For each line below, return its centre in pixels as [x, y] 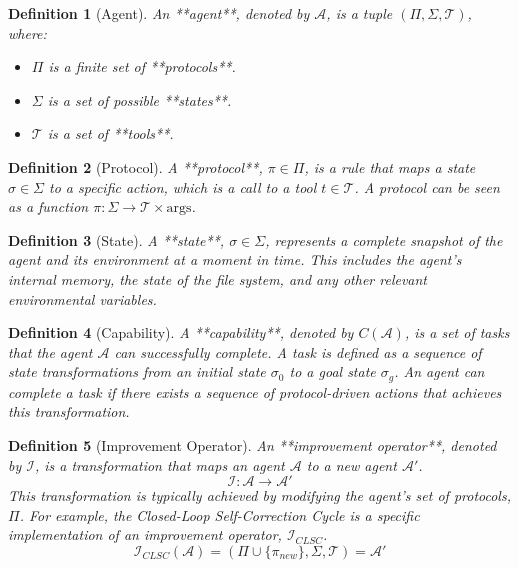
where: [27, 32]
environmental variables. [82, 298]
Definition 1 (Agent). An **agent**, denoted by [159, 13]
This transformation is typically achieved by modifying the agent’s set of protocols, [259, 495]
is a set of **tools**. [110, 133]
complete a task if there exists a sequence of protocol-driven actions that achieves [255, 391]
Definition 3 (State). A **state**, [116, 239]
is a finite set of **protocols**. [142, 66]
